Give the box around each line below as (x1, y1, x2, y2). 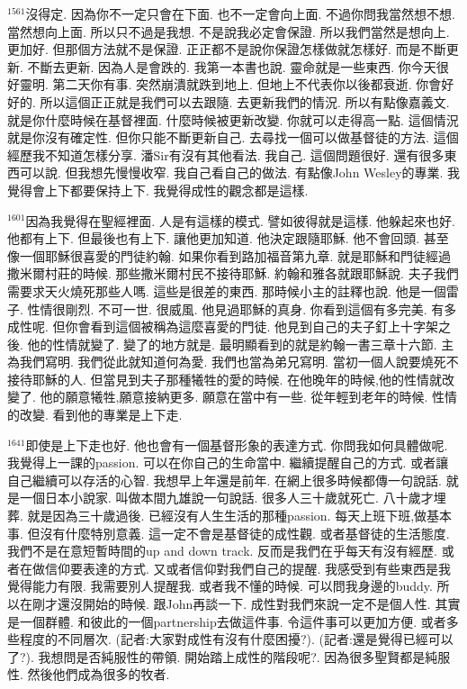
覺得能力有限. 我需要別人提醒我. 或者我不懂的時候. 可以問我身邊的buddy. (7, 576, 433, 595)
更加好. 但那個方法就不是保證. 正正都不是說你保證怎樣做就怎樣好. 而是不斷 (7, 40, 446, 59)
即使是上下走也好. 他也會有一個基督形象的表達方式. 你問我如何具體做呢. (25, 435, 448, 454)
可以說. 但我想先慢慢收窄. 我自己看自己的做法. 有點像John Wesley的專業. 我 (19, 163, 461, 182)
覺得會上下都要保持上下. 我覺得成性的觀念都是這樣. (7, 180, 309, 199)
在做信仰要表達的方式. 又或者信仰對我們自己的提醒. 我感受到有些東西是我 (19, 558, 452, 577)
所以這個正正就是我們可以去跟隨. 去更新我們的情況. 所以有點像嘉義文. (40, 92, 450, 111)
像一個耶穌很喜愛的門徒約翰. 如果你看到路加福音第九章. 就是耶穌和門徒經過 (7, 246, 452, 265)
